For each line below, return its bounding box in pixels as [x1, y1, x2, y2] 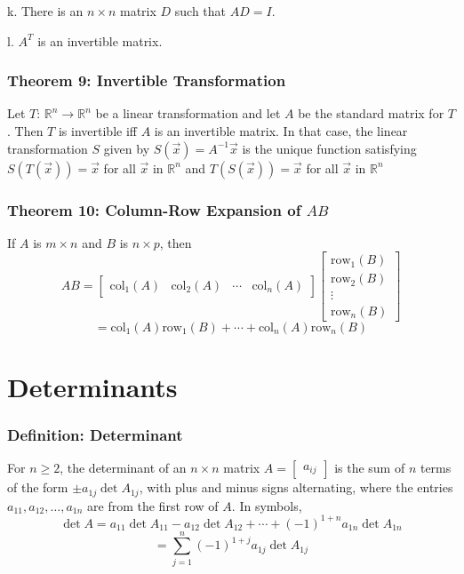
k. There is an [7, 2, 84, 20]
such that [174, 2, 227, 20]
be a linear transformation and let [95, 104, 281, 123]
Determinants [7, 368, 178, 404]
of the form [7, 478, 68, 497]
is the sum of [334, 458, 405, 477]
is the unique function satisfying [242, 139, 417, 157]
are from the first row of [87, 496, 219, 514]
